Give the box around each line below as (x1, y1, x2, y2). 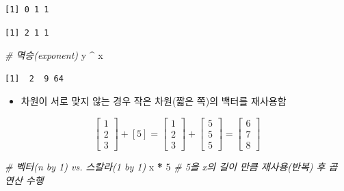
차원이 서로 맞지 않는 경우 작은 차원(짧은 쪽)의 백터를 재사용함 (21, 94, 287, 108)
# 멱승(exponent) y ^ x (5, 48, 103, 62)
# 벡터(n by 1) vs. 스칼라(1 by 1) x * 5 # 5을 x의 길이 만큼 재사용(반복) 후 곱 (5, 160, 338, 174)
